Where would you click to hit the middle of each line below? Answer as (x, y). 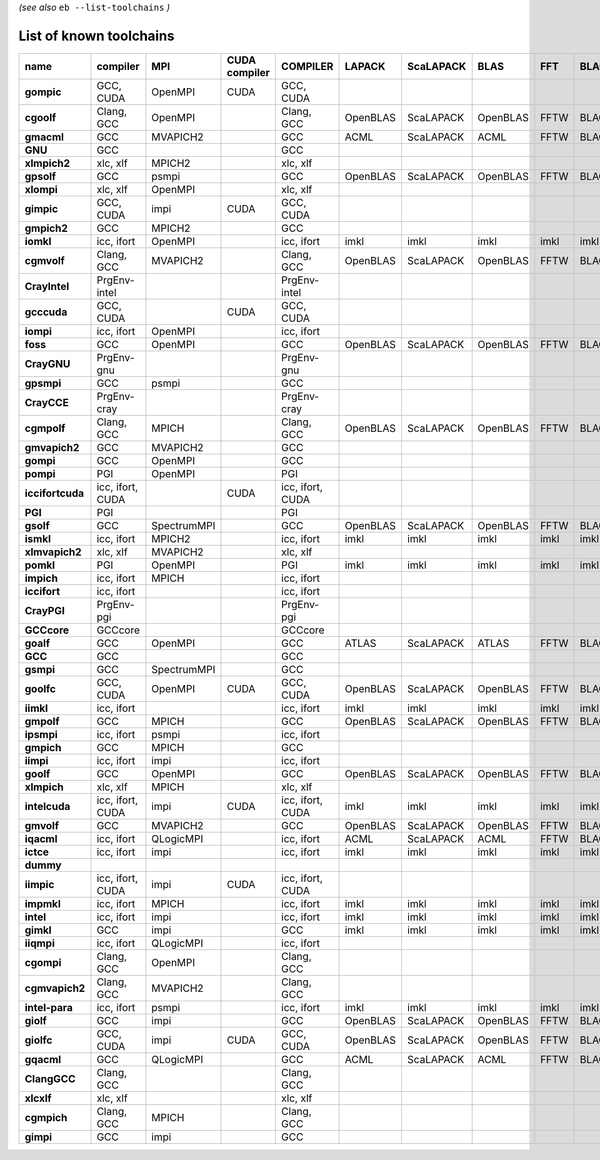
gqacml (43, 1059)
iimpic (39, 884)
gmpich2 (46, 228)
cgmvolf (44, 260)
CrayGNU (47, 363)
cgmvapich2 (55, 988)
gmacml (44, 137)
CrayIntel (47, 286)
